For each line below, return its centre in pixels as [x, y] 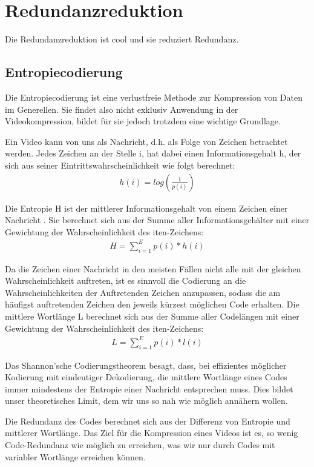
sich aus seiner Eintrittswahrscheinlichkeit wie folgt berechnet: [120, 165]
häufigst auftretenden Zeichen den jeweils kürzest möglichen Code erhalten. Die [152, 304]
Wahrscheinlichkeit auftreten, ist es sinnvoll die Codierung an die [126, 281]
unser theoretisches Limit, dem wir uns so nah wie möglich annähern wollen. [146, 401]
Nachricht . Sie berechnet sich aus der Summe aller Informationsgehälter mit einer [157, 220]
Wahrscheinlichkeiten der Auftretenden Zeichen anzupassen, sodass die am [143, 292]
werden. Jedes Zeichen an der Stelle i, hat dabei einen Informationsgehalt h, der [153, 153]
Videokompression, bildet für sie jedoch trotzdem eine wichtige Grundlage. [143, 121]
